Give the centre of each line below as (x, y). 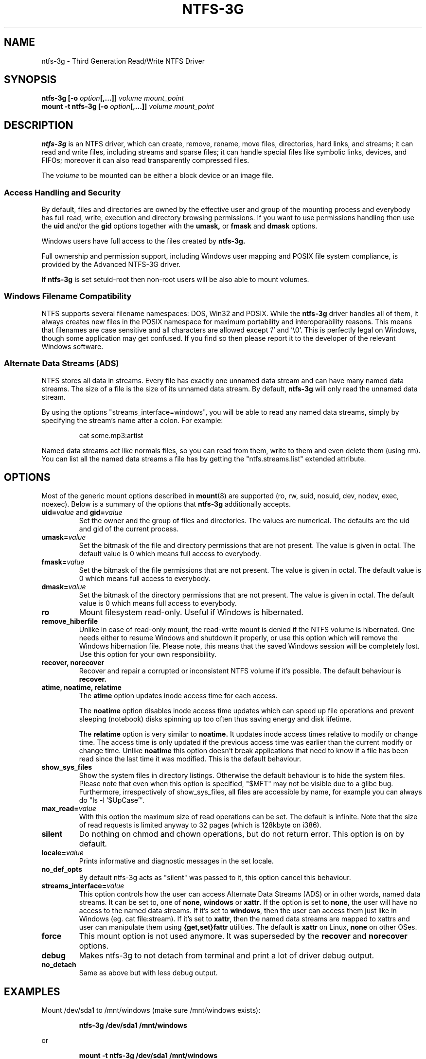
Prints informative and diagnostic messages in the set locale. (176, 861)
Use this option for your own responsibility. (148, 654)
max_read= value (69, 809)
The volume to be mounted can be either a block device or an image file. (158, 176)
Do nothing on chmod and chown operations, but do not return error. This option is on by (242, 834)
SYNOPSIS (30, 80)
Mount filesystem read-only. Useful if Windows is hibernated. (191, 612)
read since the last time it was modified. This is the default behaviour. (190, 759)
